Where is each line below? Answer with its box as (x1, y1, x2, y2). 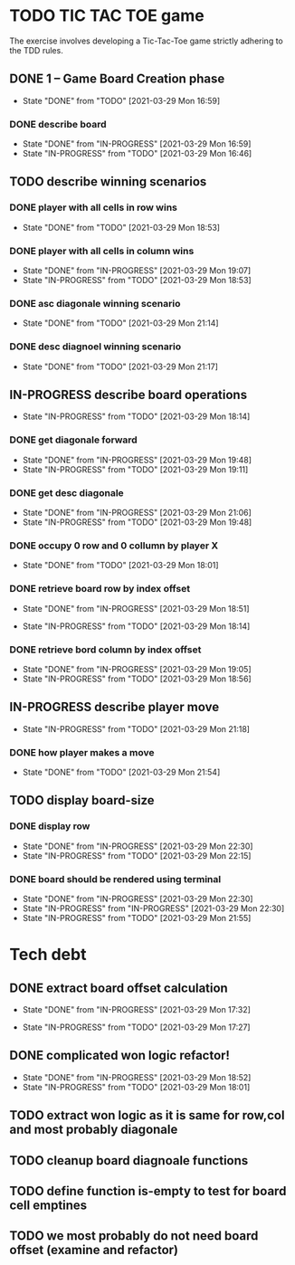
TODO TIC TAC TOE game (9, 5, 205, 26)
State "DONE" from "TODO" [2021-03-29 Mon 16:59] (22, 95, 221, 106)
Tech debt (9, 945, 87, 965)
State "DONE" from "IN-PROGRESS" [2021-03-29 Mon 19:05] (22, 663, 252, 674)
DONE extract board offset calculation (9, 980, 228, 995)
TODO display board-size (9, 793, 156, 808)
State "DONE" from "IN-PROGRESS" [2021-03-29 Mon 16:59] (22, 138, 252, 149)
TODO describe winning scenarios (9, 174, 207, 190)
